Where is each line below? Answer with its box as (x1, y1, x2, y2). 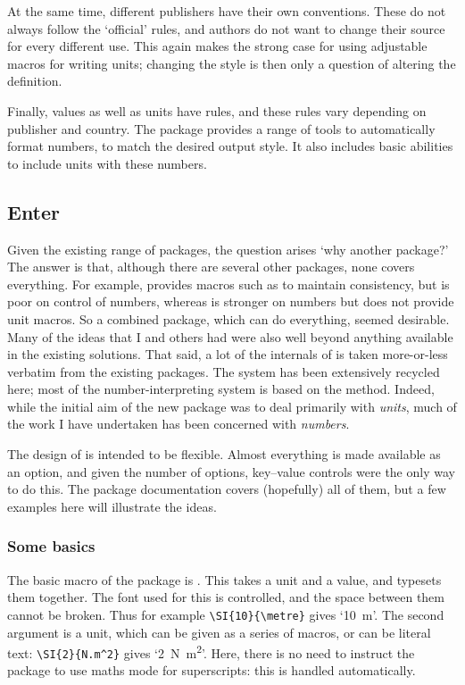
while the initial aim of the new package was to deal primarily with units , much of (7, 397, 457, 415)
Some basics (7, 535, 95, 557)
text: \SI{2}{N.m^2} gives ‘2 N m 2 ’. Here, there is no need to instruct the (7, 641, 415, 662)
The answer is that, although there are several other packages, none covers (7, 257, 415, 276)
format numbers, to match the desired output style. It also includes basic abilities (7, 137, 453, 155)
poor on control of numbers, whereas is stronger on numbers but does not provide (7, 292, 454, 311)
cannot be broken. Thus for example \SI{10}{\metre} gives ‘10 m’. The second (7, 605, 444, 623)
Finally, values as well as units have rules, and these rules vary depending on (7, 101, 427, 120)
